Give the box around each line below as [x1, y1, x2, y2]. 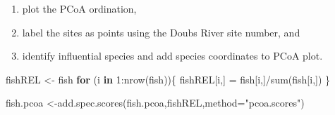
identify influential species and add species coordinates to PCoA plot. [22, 48, 323, 63]
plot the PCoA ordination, [22, 1, 137, 15]
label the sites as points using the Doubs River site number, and [22, 25, 300, 39]
